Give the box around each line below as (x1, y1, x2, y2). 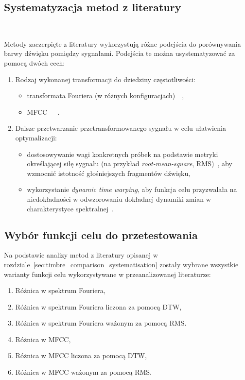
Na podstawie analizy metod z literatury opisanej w (4, 250, 158, 260)
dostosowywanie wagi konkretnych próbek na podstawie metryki (27, 149, 218, 159)
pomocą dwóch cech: (4, 57, 65, 68)
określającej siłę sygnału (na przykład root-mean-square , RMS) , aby (27, 158, 232, 169)
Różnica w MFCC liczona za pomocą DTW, (15, 350, 147, 361)
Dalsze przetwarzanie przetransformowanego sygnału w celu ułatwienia (15, 123, 226, 133)
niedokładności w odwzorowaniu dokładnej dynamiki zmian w (27, 193, 211, 204)
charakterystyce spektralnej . (27, 203, 114, 213)
